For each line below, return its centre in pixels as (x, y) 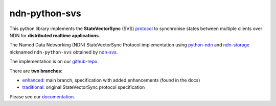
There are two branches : (36, 71)
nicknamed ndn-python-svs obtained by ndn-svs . (64, 52)
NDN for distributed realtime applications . (55, 35)
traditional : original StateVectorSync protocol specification (84, 87)
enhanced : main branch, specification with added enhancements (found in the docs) (111, 80)
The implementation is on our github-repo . (54, 62)
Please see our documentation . (42, 96)
